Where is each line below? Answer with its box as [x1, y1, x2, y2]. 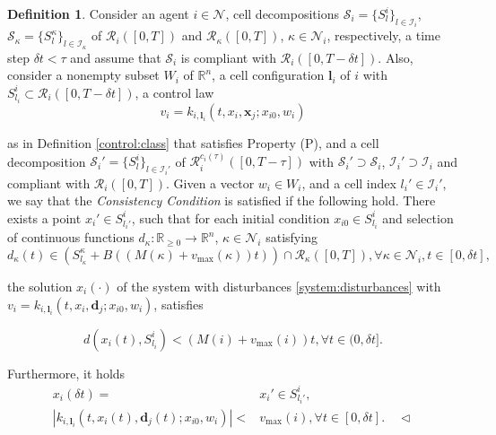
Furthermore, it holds [7, 363, 126, 382]
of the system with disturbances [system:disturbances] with [117, 276, 441, 295]
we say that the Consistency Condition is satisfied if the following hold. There [7, 191, 436, 210]
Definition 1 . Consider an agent [7, 4, 189, 22]
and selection [382, 208, 454, 227]
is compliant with [180, 48, 277, 66]
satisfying [265, 228, 318, 247]
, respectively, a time [326, 26, 440, 45]
